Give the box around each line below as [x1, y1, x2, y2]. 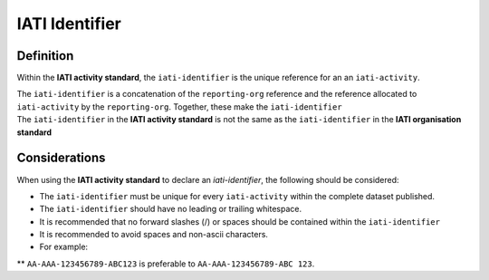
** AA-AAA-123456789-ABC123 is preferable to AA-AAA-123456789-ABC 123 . [16, 258, 315, 269]
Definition [16, 48, 74, 63]
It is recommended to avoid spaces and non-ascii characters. [39, 229, 269, 240]
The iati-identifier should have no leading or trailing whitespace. [39, 204, 302, 215]
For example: [39, 241, 89, 253]
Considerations [16, 150, 106, 166]
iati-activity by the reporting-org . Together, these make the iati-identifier [16, 101, 343, 112]
